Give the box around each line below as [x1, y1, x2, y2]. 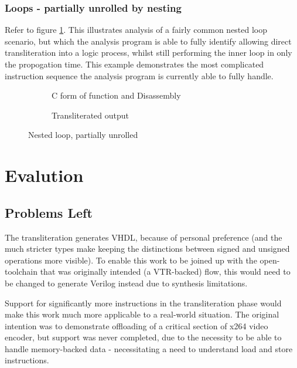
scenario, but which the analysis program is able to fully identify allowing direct [5, 35, 292, 47]
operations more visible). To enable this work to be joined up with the [5, 254, 257, 266]
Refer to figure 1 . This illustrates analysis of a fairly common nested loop [5, 23, 268, 36]
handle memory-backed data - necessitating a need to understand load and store [5, 342, 293, 355]
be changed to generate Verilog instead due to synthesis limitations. [5, 276, 248, 289]
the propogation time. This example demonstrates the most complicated [5, 58, 264, 70]
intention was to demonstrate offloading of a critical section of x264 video [5, 319, 268, 332]
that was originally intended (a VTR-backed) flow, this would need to [40, 265, 291, 278]
